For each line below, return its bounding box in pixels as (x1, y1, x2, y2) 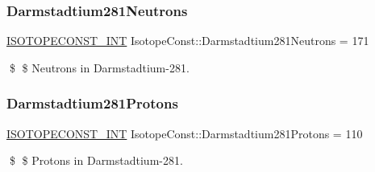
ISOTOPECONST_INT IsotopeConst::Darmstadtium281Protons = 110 (6, 125, 363, 141)
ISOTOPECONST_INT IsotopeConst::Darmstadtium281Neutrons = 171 (6, 32, 369, 49)
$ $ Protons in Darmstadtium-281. (9, 152, 183, 169)
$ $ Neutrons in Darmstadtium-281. (9, 59, 190, 76)
